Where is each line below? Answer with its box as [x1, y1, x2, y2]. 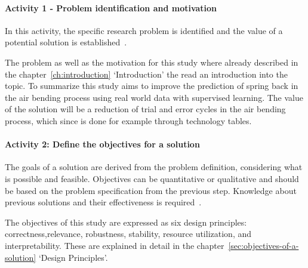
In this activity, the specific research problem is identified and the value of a [5, 24, 283, 36]
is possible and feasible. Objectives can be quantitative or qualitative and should [5, 172, 299, 184]
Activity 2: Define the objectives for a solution [5, 138, 200, 150]
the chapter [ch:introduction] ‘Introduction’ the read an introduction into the [5, 67, 288, 80]
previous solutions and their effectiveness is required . [5, 196, 202, 208]
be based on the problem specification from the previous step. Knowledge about [5, 184, 297, 196]
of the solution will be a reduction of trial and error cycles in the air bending [5, 103, 286, 115]
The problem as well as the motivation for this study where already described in [5, 56, 298, 68]
